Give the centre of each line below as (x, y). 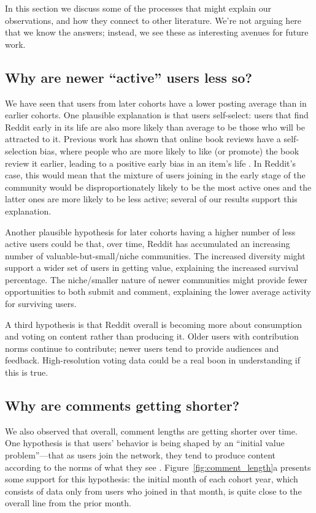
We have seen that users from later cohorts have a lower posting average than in (156, 103)
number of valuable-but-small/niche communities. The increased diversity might (155, 255)
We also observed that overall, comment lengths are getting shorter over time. (151, 431)
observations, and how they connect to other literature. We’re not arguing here (153, 20)
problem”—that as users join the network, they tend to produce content (140, 455)
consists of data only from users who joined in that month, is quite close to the (153, 491)
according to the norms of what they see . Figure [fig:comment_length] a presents (158, 467)
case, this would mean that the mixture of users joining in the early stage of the (155, 175)
